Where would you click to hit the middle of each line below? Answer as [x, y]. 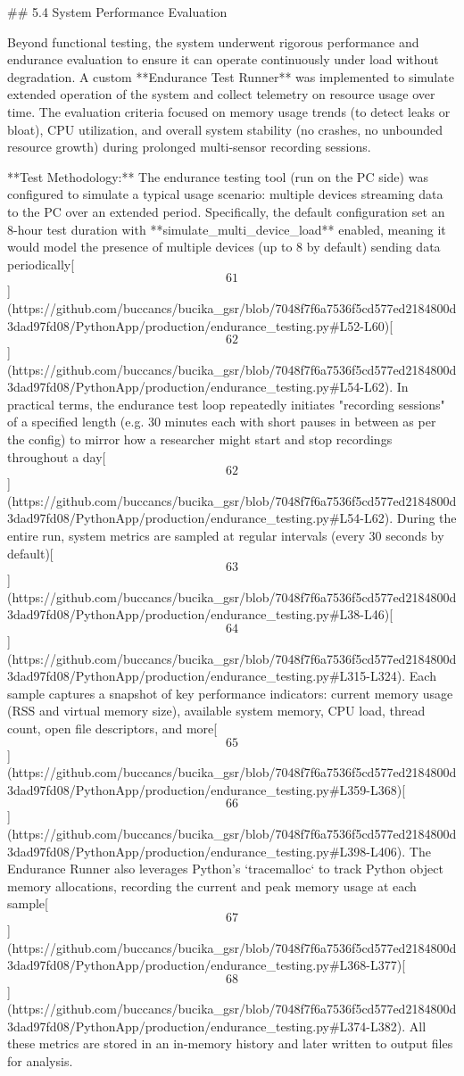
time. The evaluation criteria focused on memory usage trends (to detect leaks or [229, 111]
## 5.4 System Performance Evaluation [117, 12]
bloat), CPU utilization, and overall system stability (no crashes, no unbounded [225, 129]
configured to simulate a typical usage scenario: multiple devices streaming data [225, 194]
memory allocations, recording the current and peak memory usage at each [212, 886]
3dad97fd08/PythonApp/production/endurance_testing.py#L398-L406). [207, 851]
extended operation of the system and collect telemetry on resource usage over [221, 94]
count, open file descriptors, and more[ [112, 728]
